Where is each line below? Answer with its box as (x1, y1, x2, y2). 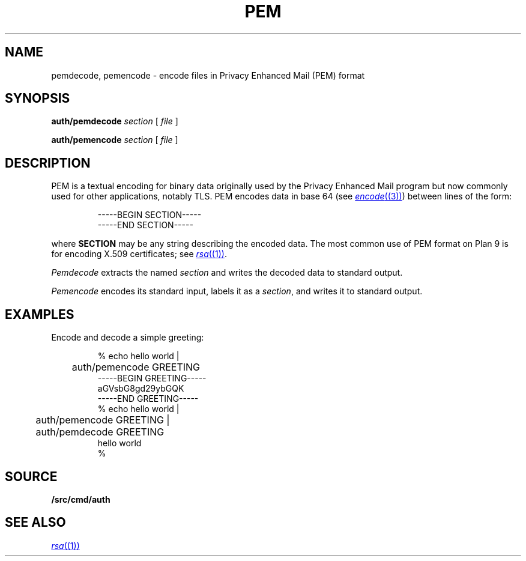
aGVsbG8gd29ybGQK (97, 383, 184, 394)
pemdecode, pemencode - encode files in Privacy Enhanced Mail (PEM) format (51, 70, 365, 80)
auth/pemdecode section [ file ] (51, 116, 178, 127)
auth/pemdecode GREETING (35, 426, 165, 438)
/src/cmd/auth (51, 494, 110, 505)
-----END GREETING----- (97, 393, 199, 404)
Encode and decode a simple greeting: (51, 332, 204, 343)
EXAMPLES (5, 306, 74, 322)
